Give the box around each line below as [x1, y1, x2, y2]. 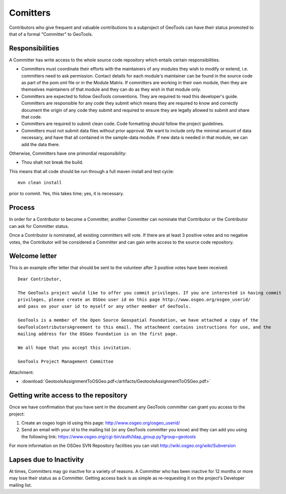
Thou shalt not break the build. [21, 159, 83, 165]
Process [9, 203, 35, 212]
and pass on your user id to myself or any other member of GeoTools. [18, 304, 191, 309]
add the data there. [21, 141, 60, 147]
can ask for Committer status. [9, 223, 69, 229]
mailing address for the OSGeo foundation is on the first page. [18, 331, 179, 337]
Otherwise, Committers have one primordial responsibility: [9, 150, 127, 156]
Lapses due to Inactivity [9, 456, 84, 464]
